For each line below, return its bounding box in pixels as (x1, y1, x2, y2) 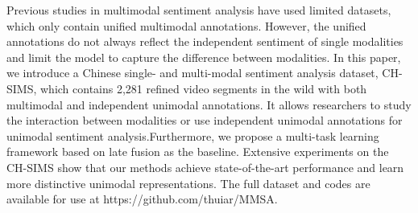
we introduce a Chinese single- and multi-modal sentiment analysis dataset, (6, 64, 379, 81)
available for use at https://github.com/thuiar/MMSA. (6, 190, 278, 207)
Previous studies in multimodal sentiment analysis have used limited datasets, (6, 2, 391, 18)
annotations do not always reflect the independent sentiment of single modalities (6, 33, 404, 50)
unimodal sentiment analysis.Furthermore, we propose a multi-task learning (6, 127, 379, 144)
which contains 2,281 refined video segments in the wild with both (40, 80, 367, 96)
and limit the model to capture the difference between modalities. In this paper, (6, 48, 401, 65)
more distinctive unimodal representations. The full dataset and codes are (6, 174, 370, 191)
